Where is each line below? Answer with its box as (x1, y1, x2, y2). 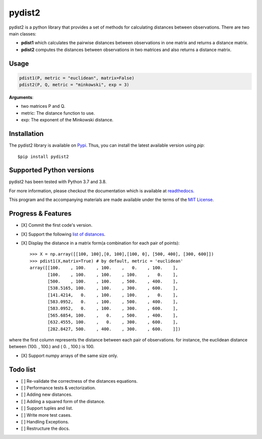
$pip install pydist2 (17, 153, 69, 159)
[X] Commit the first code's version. (21, 222, 93, 228)
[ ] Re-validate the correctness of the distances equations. (21, 378, 138, 384)
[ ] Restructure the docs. (21, 425, 70, 432)
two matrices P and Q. (21, 103, 65, 109)
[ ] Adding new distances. (21, 391, 73, 398)
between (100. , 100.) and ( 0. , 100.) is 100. (9, 344, 95, 350)
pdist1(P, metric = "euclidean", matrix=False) (19, 75, 134, 81)
